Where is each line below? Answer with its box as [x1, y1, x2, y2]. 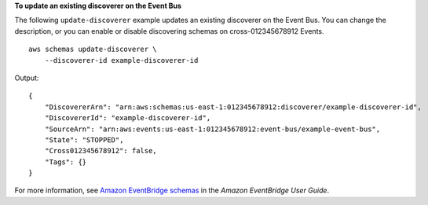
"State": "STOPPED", [44, 135, 124, 145]
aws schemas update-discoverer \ [28, 45, 157, 54]
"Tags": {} [44, 157, 87, 167]
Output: [14, 73, 39, 82]
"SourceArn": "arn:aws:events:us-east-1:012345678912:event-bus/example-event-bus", [44, 124, 381, 134]
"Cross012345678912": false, [44, 146, 157, 156]
